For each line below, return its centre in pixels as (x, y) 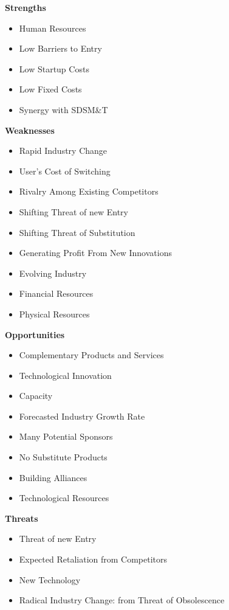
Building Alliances (53, 477)
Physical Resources (54, 314)
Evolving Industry (53, 273)
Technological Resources (64, 498)
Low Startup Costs (54, 68)
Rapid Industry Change (63, 151)
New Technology (50, 579)
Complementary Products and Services (91, 355)
